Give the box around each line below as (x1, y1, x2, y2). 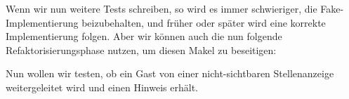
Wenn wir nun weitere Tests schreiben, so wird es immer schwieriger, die (6, 1, 317, 15)
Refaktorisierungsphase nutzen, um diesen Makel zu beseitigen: (6, 42, 277, 57)
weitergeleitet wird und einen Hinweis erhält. (6, 79, 198, 94)
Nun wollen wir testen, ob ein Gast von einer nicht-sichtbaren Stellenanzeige (6, 66, 334, 81)
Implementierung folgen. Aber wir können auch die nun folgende (6, 29, 282, 44)
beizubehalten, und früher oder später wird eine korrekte (81, 15, 326, 29)
